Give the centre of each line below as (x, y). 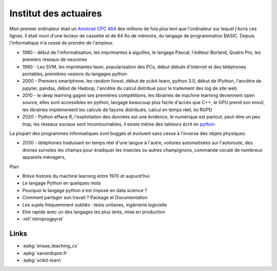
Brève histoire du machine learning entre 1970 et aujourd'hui (86, 176)
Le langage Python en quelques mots (62, 183)
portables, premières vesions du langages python (75, 74)
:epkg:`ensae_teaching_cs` (51, 246)
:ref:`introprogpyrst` (43, 219)
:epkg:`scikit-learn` (42, 260)
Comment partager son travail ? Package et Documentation (85, 198)
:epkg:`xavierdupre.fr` (45, 253)
